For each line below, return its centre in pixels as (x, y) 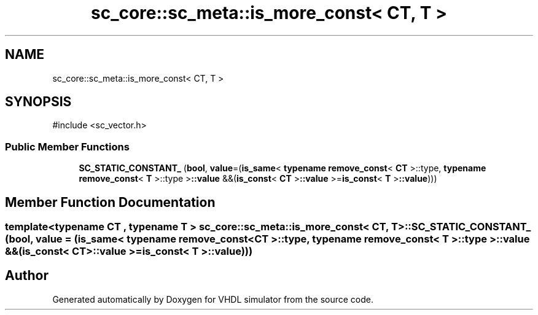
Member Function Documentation (110, 202)
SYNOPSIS (38, 102)
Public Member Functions (67, 146)
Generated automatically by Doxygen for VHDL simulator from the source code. (213, 299)
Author (27, 276)
